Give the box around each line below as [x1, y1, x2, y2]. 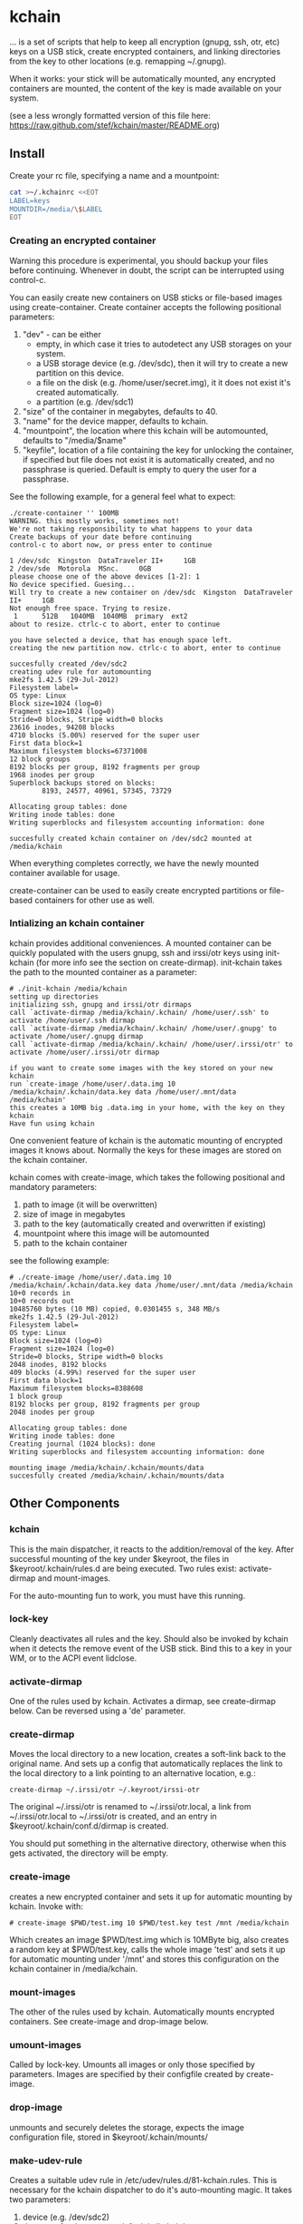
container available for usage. [9, 867, 120, 878]
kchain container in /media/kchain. [9, 1963, 138, 1974]
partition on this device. [35, 367, 125, 378]
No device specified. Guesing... [9, 580, 136, 589]
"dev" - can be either [22, 328, 101, 339]
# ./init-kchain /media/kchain [9, 984, 128, 993]
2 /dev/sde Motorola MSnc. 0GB [9, 564, 152, 573]
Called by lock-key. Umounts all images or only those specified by [9, 2059, 256, 2070]
